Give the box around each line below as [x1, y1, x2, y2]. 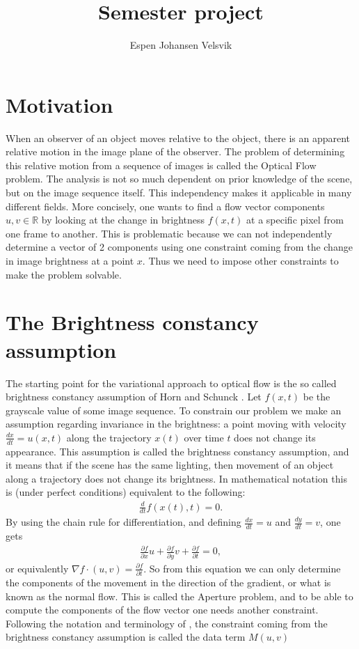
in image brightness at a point [6, 253, 134, 267]
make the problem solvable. [6, 267, 122, 281]
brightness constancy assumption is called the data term [6, 630, 246, 644]
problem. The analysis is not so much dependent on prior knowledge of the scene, [6, 171, 353, 186]
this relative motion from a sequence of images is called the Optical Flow [6, 157, 317, 172]
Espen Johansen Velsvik [129, 38, 232, 52]
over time [184, 430, 224, 444]
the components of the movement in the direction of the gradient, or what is [6, 575, 331, 590]
